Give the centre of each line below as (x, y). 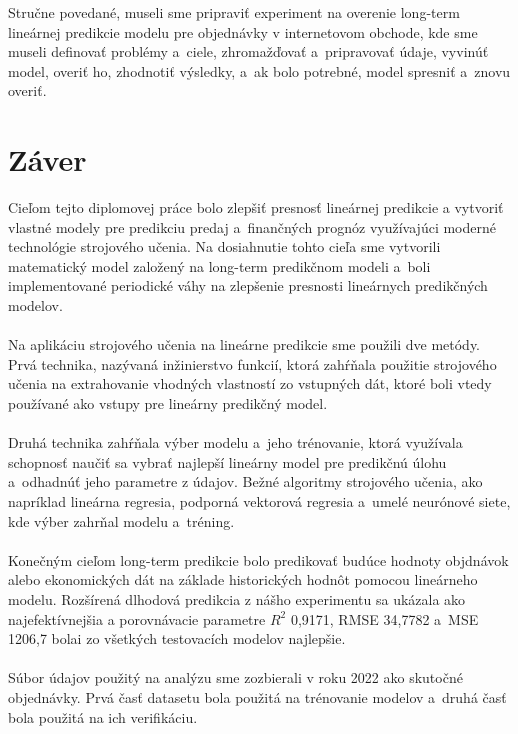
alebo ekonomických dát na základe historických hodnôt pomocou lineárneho (243, 579)
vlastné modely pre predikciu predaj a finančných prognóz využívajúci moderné (252, 226)
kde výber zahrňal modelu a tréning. (121, 520)
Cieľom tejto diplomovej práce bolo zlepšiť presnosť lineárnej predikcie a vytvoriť (256, 207)
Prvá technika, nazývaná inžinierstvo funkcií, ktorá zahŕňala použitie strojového (252, 363)
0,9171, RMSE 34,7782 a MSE (384, 618)
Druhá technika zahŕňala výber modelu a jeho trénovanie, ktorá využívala (235, 442)
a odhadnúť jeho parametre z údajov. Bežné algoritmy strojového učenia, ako (245, 481)
